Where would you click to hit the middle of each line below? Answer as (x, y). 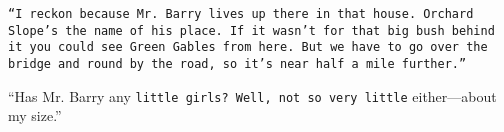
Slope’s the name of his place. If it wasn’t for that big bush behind (251, 30)
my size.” (35, 115)
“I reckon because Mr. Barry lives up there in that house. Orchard (241, 14)
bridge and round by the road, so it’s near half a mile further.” (237, 63)
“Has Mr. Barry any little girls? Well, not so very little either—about (252, 95)
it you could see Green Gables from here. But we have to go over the (248, 47)
